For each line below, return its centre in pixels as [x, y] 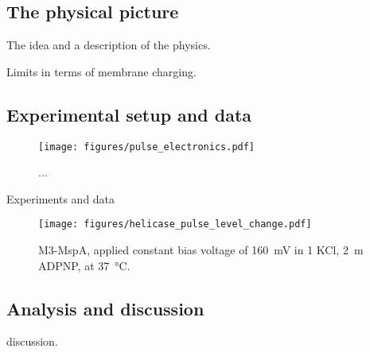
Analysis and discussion [105, 308]
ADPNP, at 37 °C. [84, 265]
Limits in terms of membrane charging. [101, 71]
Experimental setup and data [129, 114]
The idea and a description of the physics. [109, 45]
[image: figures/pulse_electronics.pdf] [147, 147]
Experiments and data [61, 198]
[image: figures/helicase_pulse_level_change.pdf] [175, 224]
